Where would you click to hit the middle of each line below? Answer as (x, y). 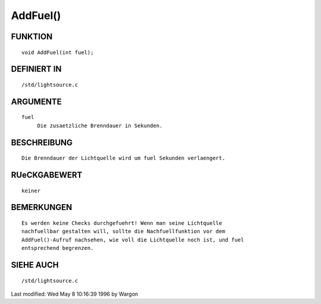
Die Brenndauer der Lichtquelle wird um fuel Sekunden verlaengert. (123, 158)
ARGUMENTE (36, 101)
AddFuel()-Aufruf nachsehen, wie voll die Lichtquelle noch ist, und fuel (133, 240)
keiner (31, 191)
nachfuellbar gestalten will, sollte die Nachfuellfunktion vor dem (123, 231)
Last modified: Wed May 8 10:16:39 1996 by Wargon (75, 294)
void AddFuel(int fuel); (58, 52)
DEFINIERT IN (36, 69)
